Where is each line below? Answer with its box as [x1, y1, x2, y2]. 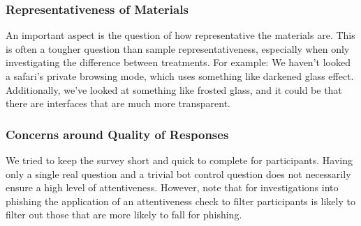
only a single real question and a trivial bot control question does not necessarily [6, 166, 351, 181]
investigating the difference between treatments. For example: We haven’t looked [6, 55, 351, 70]
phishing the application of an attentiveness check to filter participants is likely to [6, 193, 355, 208]
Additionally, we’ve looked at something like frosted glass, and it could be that [6, 82, 342, 97]
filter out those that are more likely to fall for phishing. [6, 207, 242, 222]
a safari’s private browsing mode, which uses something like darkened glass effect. [6, 69, 354, 83]
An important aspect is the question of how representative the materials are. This [6, 28, 355, 42]
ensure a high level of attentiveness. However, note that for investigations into [6, 180, 339, 195]
